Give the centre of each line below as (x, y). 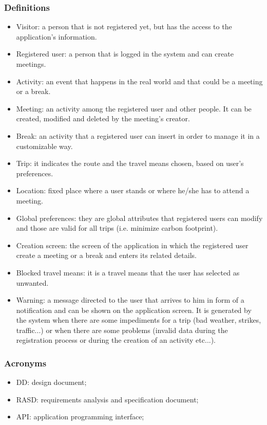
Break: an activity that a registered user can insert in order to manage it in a (138, 135)
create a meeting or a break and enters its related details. (106, 255)
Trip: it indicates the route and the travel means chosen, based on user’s (130, 163)
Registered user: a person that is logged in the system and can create (125, 54)
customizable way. (44, 146)
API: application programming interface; (80, 417)
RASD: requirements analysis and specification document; (107, 399)
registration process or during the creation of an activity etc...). (116, 340)
